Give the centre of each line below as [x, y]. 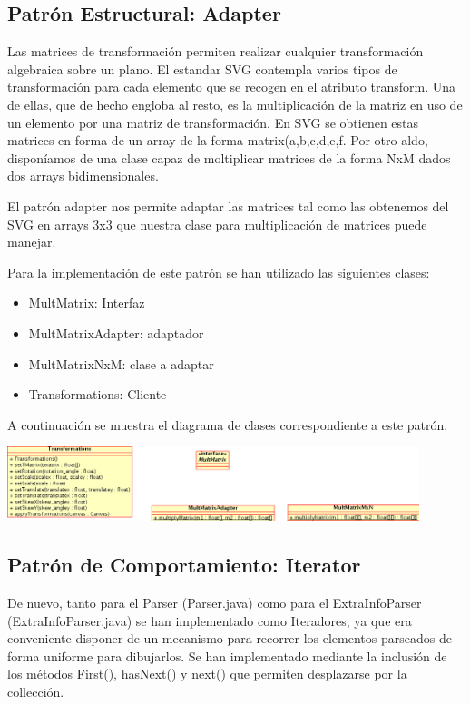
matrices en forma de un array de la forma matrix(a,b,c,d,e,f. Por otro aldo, [218, 140]
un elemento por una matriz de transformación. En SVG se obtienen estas [213, 122]
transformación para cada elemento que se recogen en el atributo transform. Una [231, 87]
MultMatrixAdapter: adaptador [116, 332]
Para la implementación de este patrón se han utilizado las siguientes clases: [219, 272]
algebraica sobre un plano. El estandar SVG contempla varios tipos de [202, 68]
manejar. [32, 242]
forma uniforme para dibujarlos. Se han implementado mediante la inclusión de [227, 655]
